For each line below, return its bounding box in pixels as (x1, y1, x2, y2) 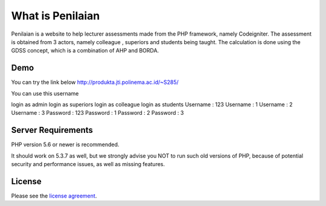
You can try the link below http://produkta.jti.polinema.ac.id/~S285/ (11, 79, 179, 86)
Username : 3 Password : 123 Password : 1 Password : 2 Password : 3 (11, 109, 184, 117)
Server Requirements (11, 125, 94, 135)
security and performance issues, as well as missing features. (11, 161, 165, 168)
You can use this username (11, 89, 79, 97)
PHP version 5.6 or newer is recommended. (11, 141, 120, 148)
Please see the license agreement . (11, 192, 97, 199)
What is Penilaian (11, 9, 100, 22)
